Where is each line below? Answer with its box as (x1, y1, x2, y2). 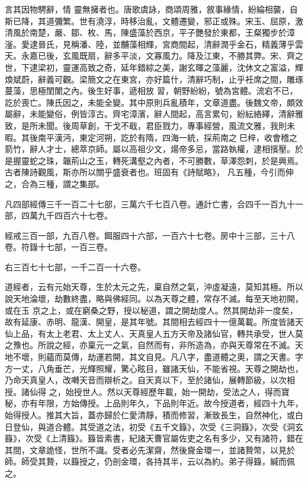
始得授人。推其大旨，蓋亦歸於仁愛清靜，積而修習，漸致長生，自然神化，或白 (5, 409, 303, 421)
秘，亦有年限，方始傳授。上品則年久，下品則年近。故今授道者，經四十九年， (5, 397, 303, 409)
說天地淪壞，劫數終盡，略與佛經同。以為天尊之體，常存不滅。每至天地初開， (5, 292, 303, 305)
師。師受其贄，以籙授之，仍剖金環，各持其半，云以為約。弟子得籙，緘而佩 (5, 455, 295, 468)
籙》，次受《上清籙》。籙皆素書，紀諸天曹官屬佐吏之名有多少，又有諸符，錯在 (5, 432, 303, 444)
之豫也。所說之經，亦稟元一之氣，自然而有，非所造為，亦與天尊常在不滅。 (5, 339, 295, 351)
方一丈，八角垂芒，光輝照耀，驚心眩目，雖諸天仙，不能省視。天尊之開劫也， (5, 362, 303, 374)
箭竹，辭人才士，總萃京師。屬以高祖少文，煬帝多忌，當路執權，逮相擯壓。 (5, 143, 295, 155)
